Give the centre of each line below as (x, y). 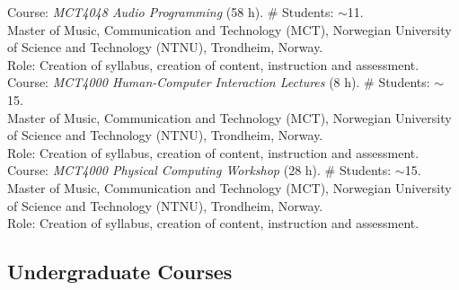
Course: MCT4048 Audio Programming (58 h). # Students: (171, 12)
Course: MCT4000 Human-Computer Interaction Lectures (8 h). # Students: (219, 82)
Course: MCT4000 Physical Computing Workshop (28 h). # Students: (199, 170)
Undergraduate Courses (120, 272)
